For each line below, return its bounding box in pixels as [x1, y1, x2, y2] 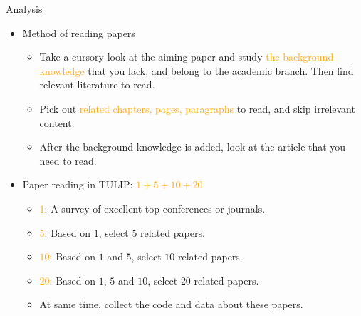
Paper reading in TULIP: [22, 177, 133, 192]
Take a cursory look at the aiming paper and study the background [39, 49, 334, 64]
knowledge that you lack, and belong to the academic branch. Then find [39, 63, 354, 78]
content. [39, 115, 75, 130]
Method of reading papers [22, 25, 135, 40]
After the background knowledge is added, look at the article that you [39, 139, 346, 154]
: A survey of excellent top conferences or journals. [44, 200, 266, 215]
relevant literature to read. [39, 77, 155, 92]
